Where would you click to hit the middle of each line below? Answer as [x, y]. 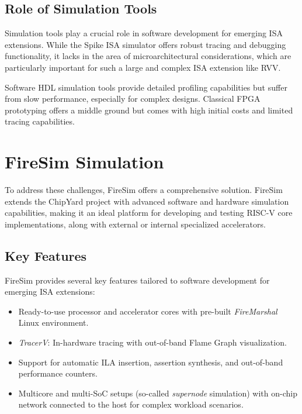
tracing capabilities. [40, 121]
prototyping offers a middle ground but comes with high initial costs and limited [149, 110]
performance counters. [58, 373]
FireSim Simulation [84, 162]
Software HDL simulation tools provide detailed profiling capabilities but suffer [146, 87]
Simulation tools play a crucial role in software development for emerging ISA [144, 33]
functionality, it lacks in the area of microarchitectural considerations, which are [148, 56]
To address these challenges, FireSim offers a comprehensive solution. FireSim [144, 190]
